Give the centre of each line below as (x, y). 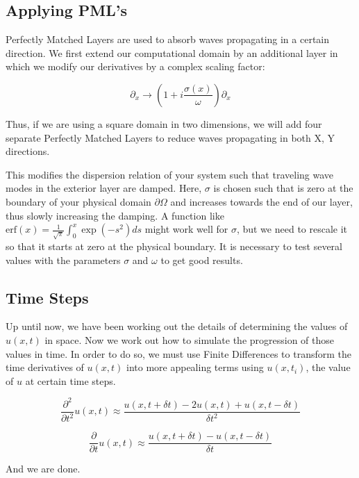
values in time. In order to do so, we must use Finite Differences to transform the (178, 353)
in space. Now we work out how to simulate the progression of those (190, 340)
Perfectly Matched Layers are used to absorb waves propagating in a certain (168, 39)
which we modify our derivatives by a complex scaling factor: (135, 66)
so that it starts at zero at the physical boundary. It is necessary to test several (174, 246)
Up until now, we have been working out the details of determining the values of (177, 326)
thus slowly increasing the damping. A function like (115, 215)
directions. (28, 151)
